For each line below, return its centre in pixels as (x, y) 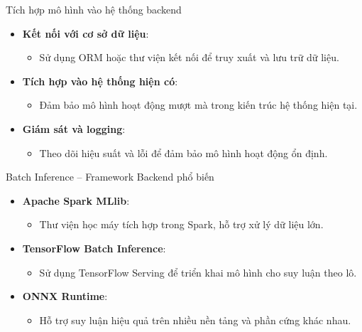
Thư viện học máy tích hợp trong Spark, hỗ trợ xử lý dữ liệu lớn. (181, 224)
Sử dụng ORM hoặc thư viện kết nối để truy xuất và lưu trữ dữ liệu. (189, 57)
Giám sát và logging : (74, 128)
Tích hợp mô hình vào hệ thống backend (94, 9)
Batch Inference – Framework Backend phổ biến (110, 177)
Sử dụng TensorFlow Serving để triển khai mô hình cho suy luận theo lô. (198, 272)
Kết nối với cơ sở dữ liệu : (86, 33)
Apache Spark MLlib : (76, 200)
